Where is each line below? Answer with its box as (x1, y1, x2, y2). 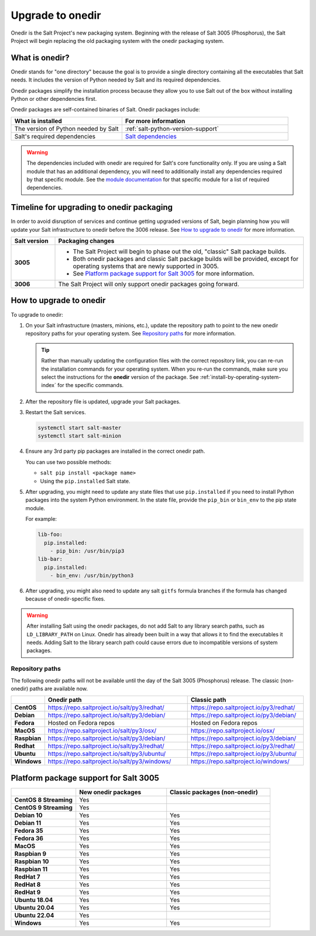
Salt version (14, 237, 49, 245)
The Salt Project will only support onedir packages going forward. (58, 280, 239, 289)
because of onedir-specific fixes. (25, 595, 105, 602)
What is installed (14, 117, 63, 125)
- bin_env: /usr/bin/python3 (50, 572, 134, 579)
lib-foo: (37, 531, 63, 538)
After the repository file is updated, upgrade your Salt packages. (25, 398, 181, 405)
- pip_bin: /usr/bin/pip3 (50, 547, 125, 554)
